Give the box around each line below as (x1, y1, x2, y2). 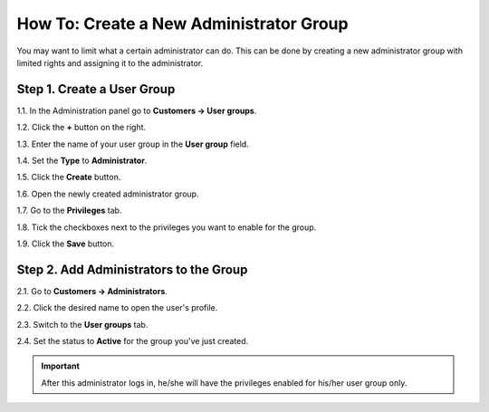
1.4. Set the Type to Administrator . (16, 155, 148, 167)
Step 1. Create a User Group (16, 81, 176, 97)
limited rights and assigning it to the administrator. (16, 57, 204, 68)
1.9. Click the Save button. (16, 238, 115, 249)
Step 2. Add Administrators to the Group (16, 262, 248, 277)
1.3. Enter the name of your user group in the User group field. (16, 139, 249, 149)
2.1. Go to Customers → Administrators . (16, 285, 168, 296)
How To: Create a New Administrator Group (16, 14, 349, 34)
